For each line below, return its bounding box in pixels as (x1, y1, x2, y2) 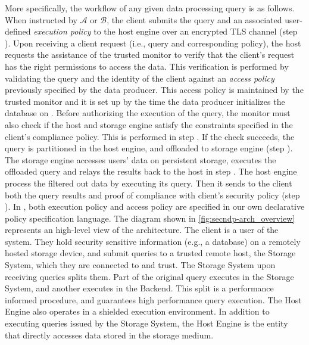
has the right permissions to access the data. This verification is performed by (5, 60, 289, 72)
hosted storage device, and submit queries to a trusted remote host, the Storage (5, 247, 296, 259)
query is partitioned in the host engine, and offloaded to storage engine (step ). (5, 142, 293, 154)
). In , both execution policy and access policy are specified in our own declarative (5, 200, 305, 213)
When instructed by (5, 13, 77, 26)
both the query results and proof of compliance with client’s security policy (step (5, 188, 300, 201)
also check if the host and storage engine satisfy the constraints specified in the (5, 118, 293, 130)
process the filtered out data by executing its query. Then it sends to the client (5, 176, 292, 189)
